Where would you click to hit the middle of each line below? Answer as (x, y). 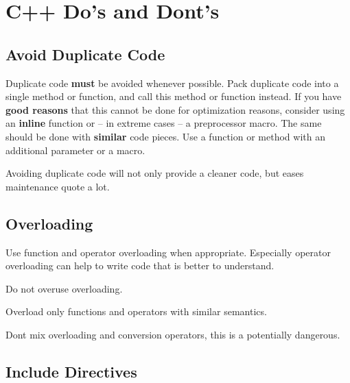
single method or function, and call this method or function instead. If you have (174, 96)
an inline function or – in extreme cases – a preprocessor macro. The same (164, 123)
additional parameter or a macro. (75, 150)
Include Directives (71, 371)
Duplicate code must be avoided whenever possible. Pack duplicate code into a (172, 83)
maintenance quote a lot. (58, 186)
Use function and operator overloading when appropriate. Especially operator (168, 252)
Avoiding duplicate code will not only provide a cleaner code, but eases (155, 173)
